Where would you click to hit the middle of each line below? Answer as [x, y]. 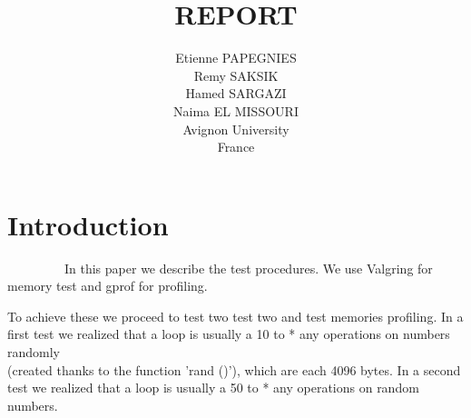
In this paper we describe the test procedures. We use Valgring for [248, 268]
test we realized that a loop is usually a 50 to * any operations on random [213, 388]
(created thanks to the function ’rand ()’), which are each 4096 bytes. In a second [234, 369]
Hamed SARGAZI [236, 93]
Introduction [88, 224]
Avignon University [236, 129]
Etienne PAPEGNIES [236, 58]
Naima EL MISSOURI [236, 110]
